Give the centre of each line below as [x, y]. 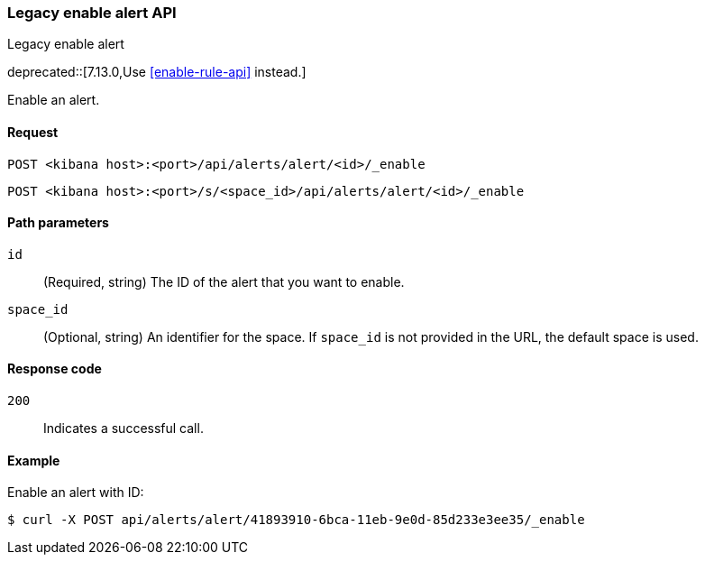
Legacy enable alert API [92, 13]
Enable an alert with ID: [76, 493]
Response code [55, 369]
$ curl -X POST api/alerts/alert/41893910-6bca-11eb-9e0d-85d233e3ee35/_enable [296, 520]
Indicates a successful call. [124, 428]
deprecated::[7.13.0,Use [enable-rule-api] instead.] [157, 72]
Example [34, 460]
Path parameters [58, 223]
